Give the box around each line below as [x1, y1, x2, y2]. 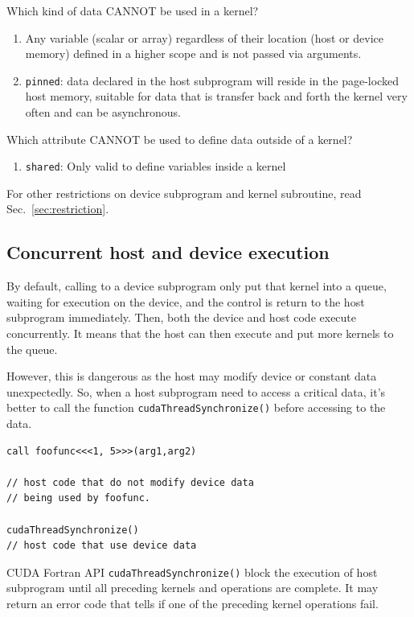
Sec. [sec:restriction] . [6, 200, 109, 217]
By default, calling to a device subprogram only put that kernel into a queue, [6, 278, 387, 294]
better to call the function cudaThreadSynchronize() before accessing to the [6, 399, 386, 416]
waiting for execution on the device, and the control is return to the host [6, 293, 365, 310]
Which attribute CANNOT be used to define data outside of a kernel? [6, 130, 353, 147]
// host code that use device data [6, 540, 197, 552]
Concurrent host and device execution [6, 240, 330, 265]
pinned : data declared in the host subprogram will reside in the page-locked [25, 72, 399, 88]
